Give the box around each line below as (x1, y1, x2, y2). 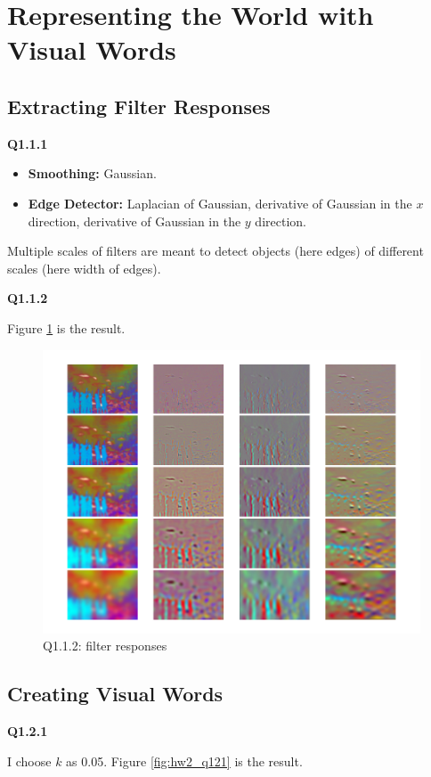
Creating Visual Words (7, 680, 224, 707)
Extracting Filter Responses (7, 92, 271, 119)
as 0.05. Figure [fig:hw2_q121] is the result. (66, 751, 303, 770)
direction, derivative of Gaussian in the (28, 211, 241, 230)
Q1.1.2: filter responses (43, 636, 167, 655)
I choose (7, 751, 52, 770)
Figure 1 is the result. (7, 318, 126, 337)
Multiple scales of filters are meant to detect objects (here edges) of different (7, 241, 424, 260)
